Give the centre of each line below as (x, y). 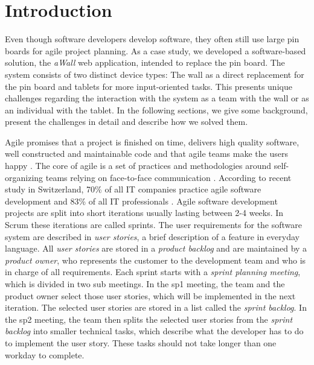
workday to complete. (45, 354)
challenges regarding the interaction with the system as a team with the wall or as (157, 98)
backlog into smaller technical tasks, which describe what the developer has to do (154, 331)
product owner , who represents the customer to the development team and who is (155, 260)
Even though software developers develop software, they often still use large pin (152, 39)
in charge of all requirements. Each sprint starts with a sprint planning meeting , (153, 272)
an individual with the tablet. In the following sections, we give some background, (156, 109)
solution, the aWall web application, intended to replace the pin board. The (145, 62)
